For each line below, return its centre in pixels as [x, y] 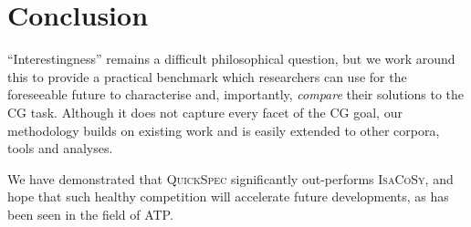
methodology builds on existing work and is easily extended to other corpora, [224, 130]
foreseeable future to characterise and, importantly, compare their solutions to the [236, 94]
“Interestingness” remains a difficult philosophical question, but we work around [231, 59]
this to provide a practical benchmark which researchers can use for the [207, 76]
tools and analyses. [60, 148]
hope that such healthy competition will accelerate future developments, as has [228, 196]
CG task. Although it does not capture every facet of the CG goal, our [205, 112]
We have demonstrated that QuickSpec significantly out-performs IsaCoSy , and [230, 178]
